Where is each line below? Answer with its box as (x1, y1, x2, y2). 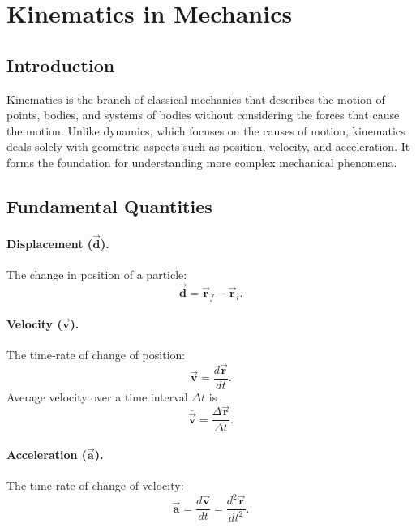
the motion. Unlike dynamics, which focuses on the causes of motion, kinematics (6, 122, 405, 139)
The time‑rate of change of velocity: (6, 477, 184, 494)
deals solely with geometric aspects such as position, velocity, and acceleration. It (6, 138, 410, 155)
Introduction (6, 52, 115, 77)
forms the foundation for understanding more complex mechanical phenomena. (6, 153, 397, 170)
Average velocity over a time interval (6, 388, 188, 405)
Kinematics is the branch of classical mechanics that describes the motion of (6, 90, 385, 107)
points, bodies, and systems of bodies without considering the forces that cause (6, 106, 400, 123)
